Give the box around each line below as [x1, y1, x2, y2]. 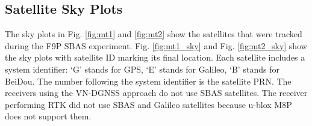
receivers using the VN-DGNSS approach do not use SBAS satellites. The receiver [5, 86, 308, 99]
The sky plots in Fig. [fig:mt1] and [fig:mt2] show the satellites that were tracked [5, 28, 302, 40]
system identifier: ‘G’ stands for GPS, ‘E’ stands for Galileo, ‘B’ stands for [5, 62, 279, 75]
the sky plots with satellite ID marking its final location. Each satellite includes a [5, 51, 305, 64]
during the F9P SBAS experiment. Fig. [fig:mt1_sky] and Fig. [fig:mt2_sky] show [5, 39, 307, 52]
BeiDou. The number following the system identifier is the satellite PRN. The [5, 74, 292, 87]
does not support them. [5, 110, 92, 122]
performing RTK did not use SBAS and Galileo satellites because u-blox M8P [5, 98, 292, 110]
